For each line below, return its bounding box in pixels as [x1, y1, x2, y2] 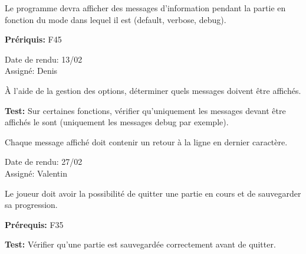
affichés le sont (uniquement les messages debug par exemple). [5, 116, 229, 128]
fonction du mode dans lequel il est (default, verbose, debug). [5, 13, 226, 25]
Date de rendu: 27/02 [5, 155, 83, 168]
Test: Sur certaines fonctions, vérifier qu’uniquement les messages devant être [5, 104, 286, 116]
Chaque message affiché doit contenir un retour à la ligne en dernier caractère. [5, 135, 288, 148]
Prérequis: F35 [5, 218, 64, 230]
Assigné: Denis [5, 64, 58, 77]
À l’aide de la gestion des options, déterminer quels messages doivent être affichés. [5, 84, 301, 96]
